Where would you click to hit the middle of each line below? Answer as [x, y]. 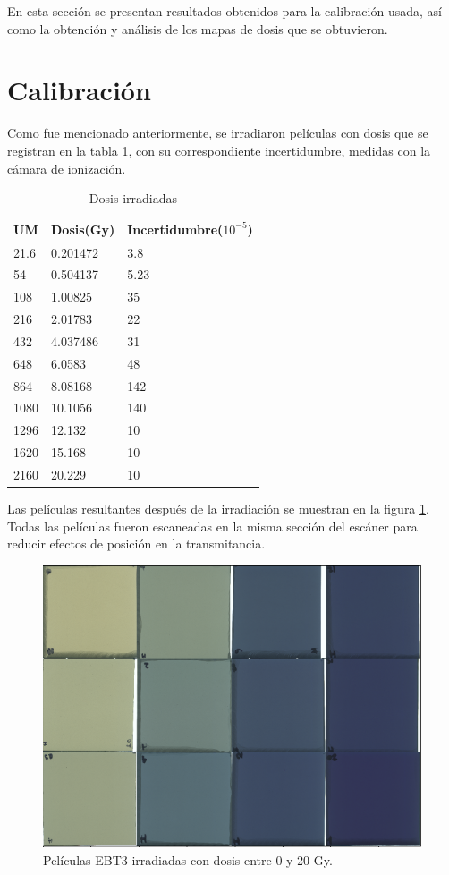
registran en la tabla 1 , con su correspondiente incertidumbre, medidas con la [219, 150]
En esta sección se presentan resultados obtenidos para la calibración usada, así [224, 11]
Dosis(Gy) [83, 229]
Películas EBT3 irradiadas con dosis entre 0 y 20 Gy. [188, 859]
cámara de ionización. [67, 168]
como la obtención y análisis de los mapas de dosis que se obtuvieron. [198, 28]
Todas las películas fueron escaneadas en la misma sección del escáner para [212, 526]
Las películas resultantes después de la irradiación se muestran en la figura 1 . [218, 509]
